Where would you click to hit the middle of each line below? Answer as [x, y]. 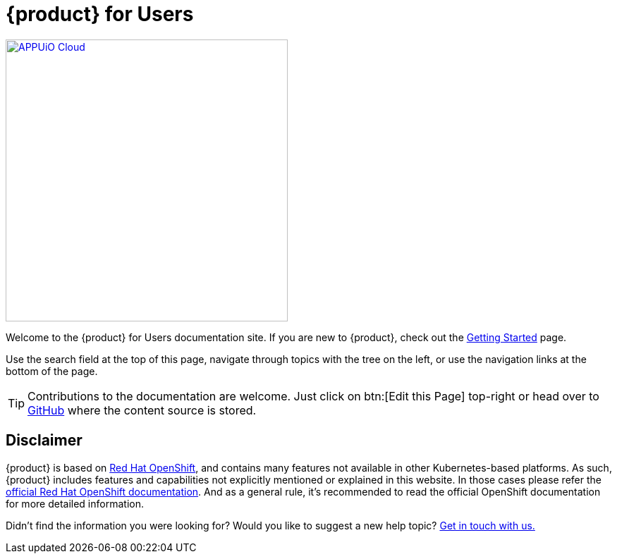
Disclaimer [44, 441]
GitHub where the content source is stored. [142, 410]
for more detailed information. [75, 503]
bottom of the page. [52, 371]
